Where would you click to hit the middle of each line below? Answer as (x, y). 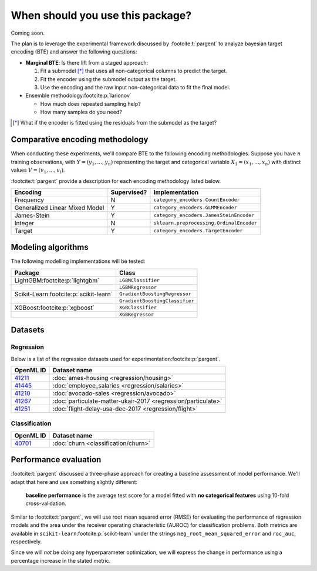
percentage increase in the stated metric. (61, 560)
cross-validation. (46, 503)
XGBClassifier (138, 308)
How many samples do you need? (81, 112)
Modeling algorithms (50, 247)
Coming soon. (28, 33)
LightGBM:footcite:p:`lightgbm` (57, 281)
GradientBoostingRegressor (155, 294)
